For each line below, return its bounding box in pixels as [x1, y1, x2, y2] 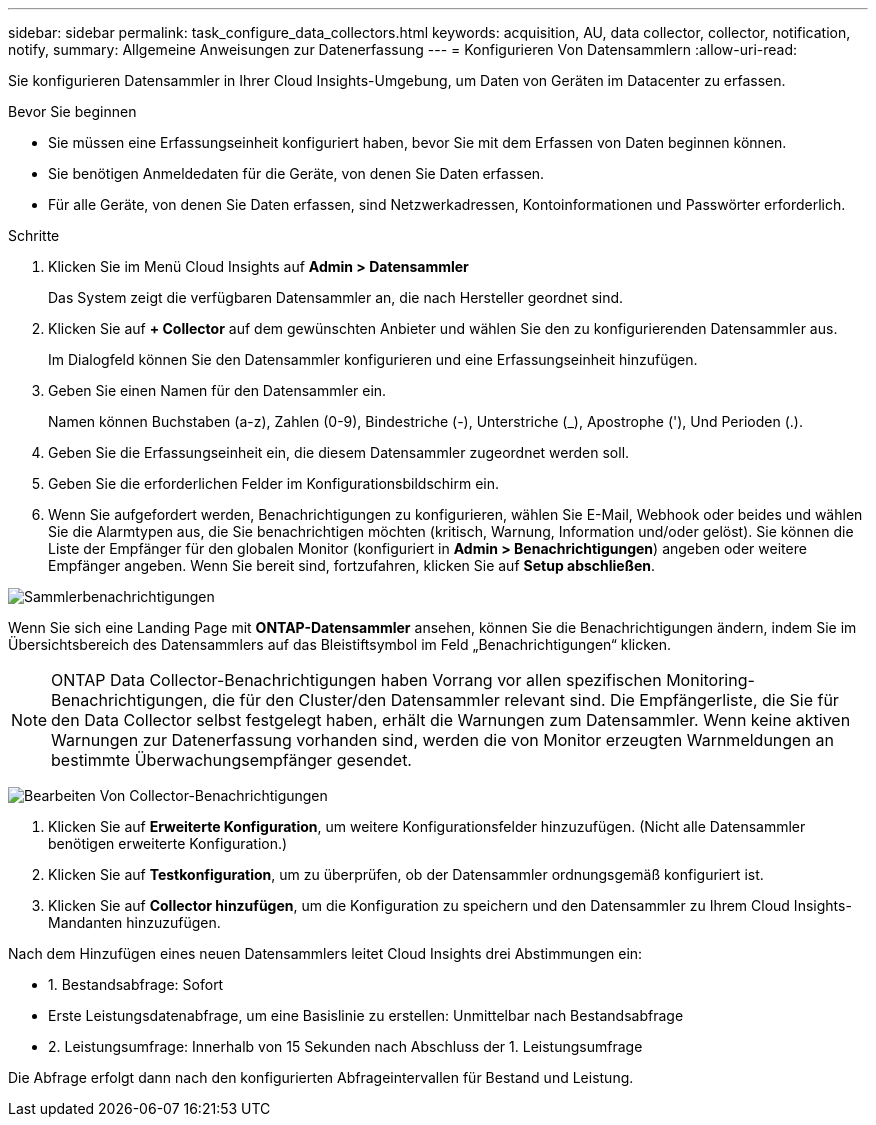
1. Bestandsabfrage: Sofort [48, 976, 224, 993]
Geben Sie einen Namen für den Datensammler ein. [48, 382, 387, 399]
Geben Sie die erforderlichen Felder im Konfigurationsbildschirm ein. [48, 475, 500, 492]
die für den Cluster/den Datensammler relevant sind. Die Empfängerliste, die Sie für [212, 690, 839, 710]
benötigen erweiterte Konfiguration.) [48, 835, 288, 852]
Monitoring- [666, 670, 755, 690]
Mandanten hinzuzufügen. [48, 914, 221, 931]
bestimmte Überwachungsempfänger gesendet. [51, 750, 412, 770]
